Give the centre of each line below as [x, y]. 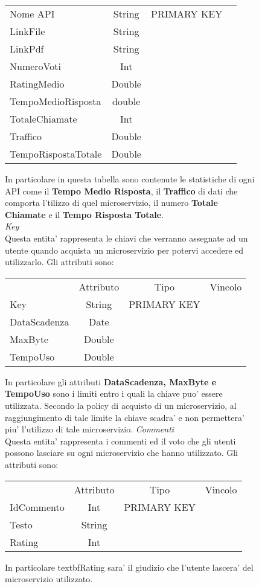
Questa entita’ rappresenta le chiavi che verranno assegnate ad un [126, 238]
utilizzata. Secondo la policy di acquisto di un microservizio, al [121, 405]
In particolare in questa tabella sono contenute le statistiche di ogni [130, 179]
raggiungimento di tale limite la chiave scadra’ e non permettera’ [125, 417]
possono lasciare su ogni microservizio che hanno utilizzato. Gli [121, 453]
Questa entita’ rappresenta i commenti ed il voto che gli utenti [120, 441]
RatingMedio [37, 84]
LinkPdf [27, 49]
